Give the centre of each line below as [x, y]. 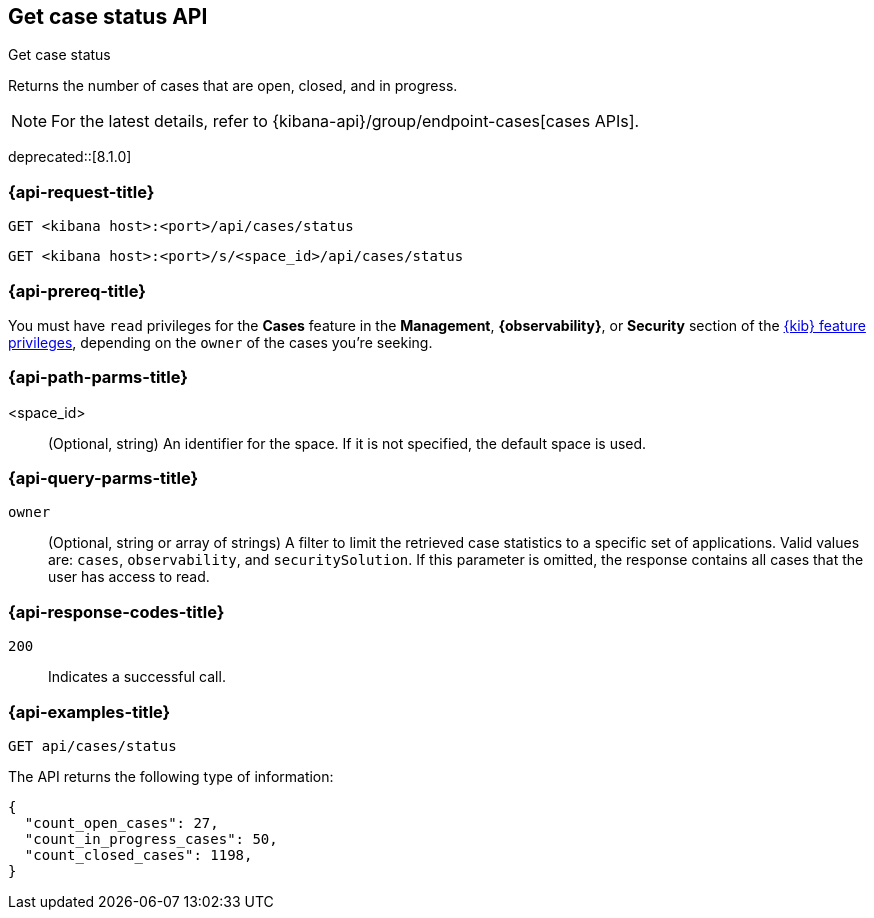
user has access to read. [129, 577]
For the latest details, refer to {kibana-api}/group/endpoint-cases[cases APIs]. [345, 121]
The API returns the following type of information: [171, 776]
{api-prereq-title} [77, 290]
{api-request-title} [81, 191]
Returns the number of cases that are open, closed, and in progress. [233, 86]
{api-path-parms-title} [98, 377]
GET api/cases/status [92, 745]
